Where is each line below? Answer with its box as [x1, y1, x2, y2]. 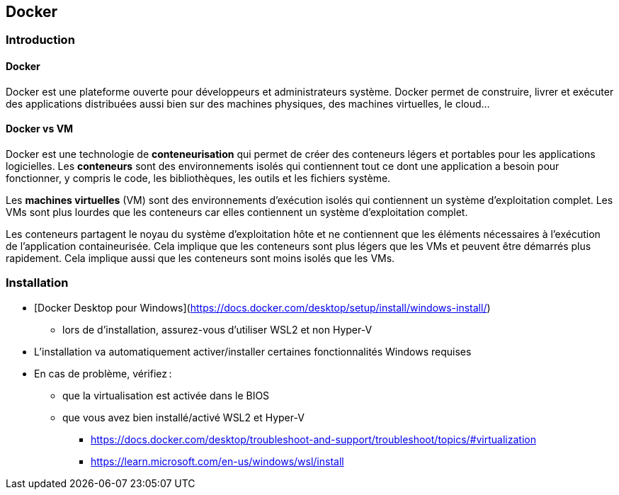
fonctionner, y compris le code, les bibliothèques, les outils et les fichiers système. [6, 171, 391, 184]
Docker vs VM [6, 123, 74, 135]
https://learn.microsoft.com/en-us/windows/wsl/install [91, 455, 344, 467]
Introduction [6, 33, 75, 47]
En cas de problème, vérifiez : [34, 367, 172, 380]
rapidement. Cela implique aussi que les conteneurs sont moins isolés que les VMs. [6, 251, 395, 264]
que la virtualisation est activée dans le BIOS [62, 389, 270, 402]
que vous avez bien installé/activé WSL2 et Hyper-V [62, 411, 305, 423]
